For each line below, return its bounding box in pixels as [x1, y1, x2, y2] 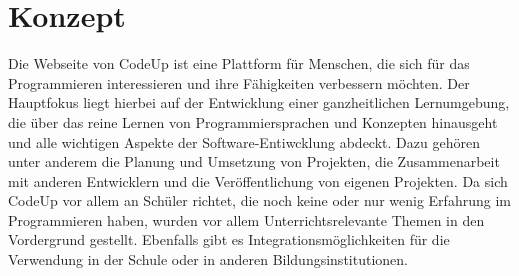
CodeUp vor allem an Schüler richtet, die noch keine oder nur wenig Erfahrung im [8, 190, 511, 211]
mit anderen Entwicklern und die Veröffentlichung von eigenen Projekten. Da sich [8, 170, 508, 191]
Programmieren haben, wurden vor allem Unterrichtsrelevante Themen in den [8, 209, 485, 230]
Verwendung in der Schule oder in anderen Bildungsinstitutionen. [8, 249, 408, 270]
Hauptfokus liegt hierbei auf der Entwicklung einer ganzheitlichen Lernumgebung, [8, 92, 510, 113]
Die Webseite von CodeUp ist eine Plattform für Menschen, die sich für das [8, 53, 470, 74]
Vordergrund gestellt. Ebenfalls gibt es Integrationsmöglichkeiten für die [8, 229, 450, 250]
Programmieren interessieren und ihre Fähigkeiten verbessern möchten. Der [8, 72, 470, 93]
